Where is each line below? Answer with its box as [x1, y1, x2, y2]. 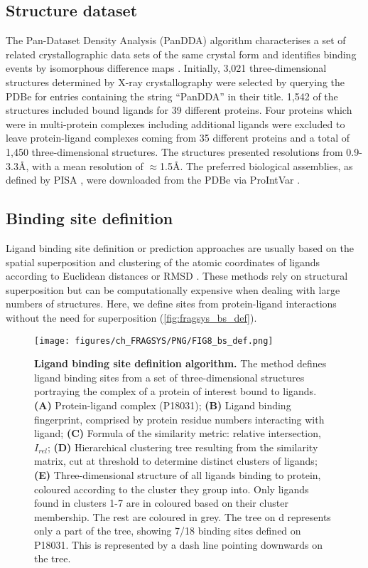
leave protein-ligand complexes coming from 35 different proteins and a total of [6, 130, 350, 145]
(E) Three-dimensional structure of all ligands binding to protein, [34, 467, 321, 482]
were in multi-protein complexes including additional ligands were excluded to [6, 116, 345, 131]
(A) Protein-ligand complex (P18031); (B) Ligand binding [34, 397, 291, 412]
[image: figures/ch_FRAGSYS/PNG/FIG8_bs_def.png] [34, 335, 274, 346]
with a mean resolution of [31, 158, 144, 173]
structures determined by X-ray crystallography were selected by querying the [6, 74, 345, 89]
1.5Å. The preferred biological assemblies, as [160, 158, 353, 173]
